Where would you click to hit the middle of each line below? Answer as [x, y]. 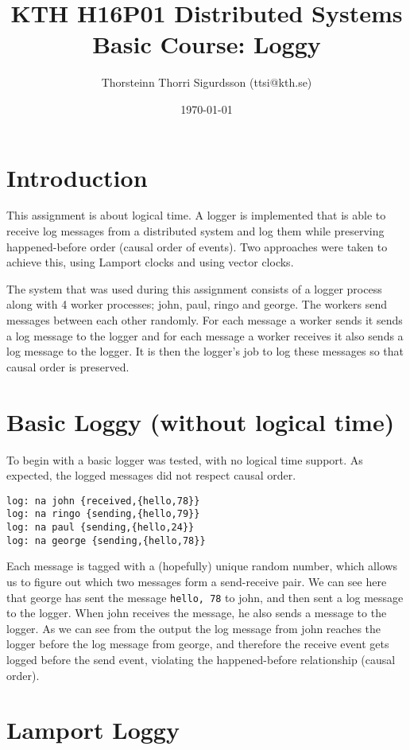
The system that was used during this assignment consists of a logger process [194, 288]
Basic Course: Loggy [207, 44]
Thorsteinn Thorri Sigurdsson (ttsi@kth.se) [207, 82]
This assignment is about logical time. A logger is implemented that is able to [196, 215]
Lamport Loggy [93, 730]
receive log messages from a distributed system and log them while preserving [195, 231]
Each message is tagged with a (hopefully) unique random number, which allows [202, 566]
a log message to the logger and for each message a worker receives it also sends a [205, 335]
